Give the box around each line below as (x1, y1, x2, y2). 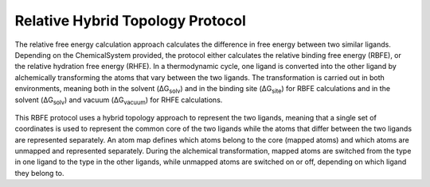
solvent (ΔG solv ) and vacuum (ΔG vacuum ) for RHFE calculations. (14, 95, 223, 106)
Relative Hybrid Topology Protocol (14, 12, 247, 29)
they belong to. (14, 168, 64, 177)
